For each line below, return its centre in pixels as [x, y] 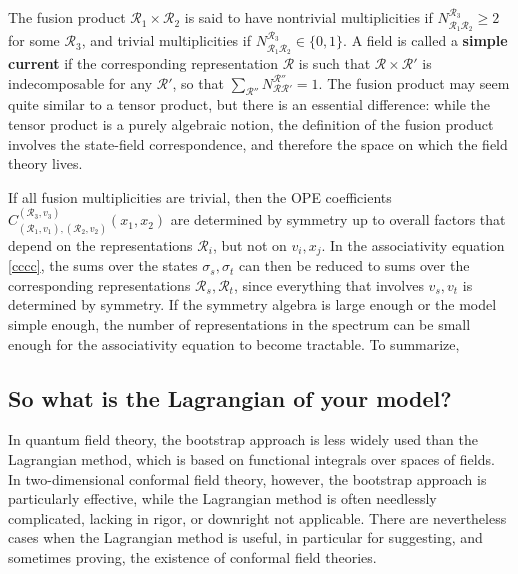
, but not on [249, 244]
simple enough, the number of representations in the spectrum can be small [239, 323]
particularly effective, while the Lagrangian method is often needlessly [222, 498]
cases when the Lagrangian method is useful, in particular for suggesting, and [245, 537]
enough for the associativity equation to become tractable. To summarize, [234, 343]
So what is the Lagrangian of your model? [230, 397]
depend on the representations [100, 244]
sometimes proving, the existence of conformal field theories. [192, 556]
